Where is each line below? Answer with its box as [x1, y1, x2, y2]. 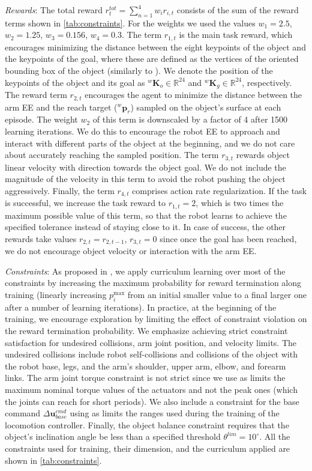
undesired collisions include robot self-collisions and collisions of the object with [5, 348, 298, 360]
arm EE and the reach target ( [5, 100, 118, 113]
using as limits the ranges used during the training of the [70, 407, 280, 419]
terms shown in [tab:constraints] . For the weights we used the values [5, 16, 256, 29]
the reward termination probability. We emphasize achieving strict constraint [5, 324, 288, 337]
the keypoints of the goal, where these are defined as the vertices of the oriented [5, 52, 299, 65]
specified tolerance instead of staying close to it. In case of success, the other [5, 220, 286, 233]
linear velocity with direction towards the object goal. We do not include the [5, 160, 286, 173]
